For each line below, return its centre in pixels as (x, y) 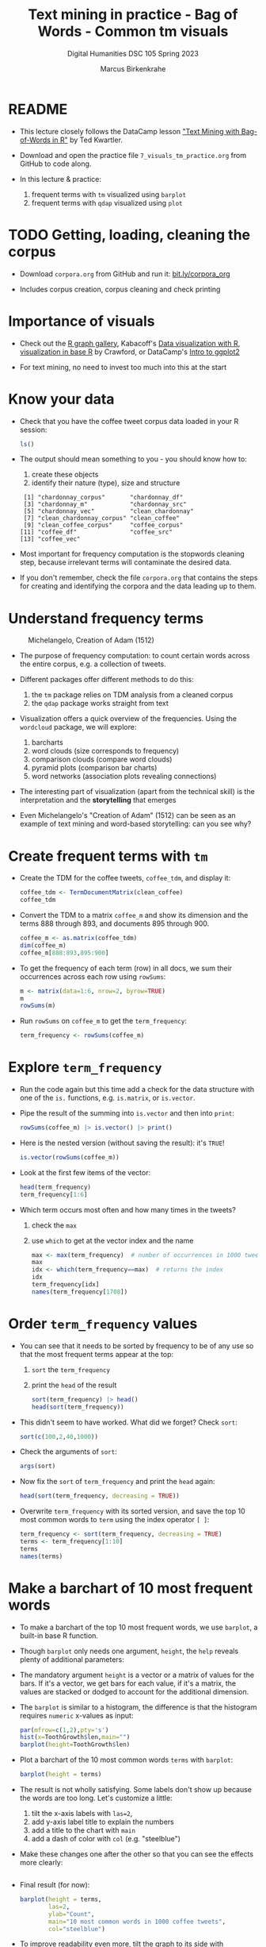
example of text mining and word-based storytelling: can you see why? (135, 824)
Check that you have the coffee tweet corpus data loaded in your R (129, 421)
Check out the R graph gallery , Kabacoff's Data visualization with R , (130, 343)
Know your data (61, 399)
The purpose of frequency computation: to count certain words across (135, 656)
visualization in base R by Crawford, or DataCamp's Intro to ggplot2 (129, 352)
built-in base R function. (59, 1635)
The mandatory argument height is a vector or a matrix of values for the (137, 1675)
